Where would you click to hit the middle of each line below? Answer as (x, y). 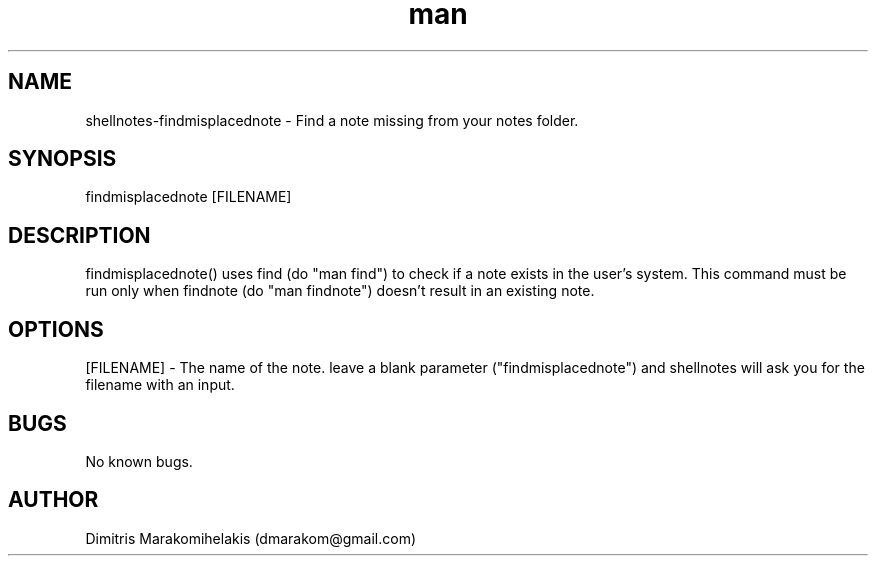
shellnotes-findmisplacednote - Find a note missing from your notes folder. (332, 120)
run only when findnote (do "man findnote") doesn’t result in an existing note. (340, 291)
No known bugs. (139, 461)
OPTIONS (56, 329)
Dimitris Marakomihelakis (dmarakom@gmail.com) (251, 538)
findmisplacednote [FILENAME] (188, 197)
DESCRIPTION (79, 235)
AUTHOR (53, 500)
